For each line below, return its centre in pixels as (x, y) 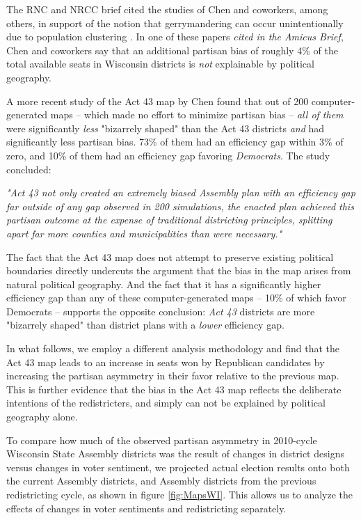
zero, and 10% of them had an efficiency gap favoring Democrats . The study (168, 155)
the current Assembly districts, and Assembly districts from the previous (161, 481)
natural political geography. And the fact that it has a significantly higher (164, 284)
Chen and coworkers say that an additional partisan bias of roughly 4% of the (172, 50)
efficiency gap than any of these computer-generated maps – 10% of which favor (176, 298)
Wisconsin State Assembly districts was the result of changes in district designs (175, 454)
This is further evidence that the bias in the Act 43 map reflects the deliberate (174, 389)
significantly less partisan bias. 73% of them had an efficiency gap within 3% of (175, 142)
